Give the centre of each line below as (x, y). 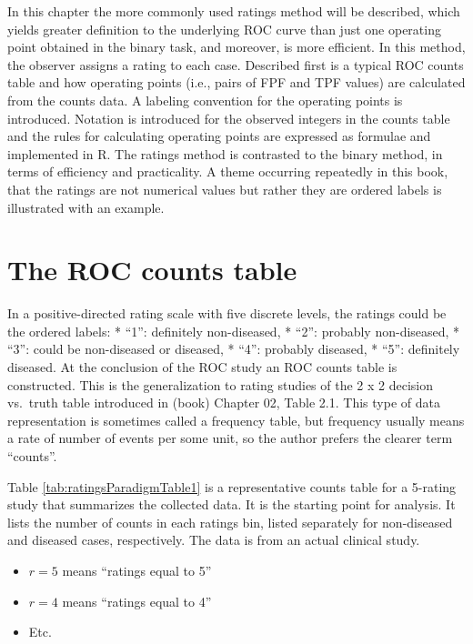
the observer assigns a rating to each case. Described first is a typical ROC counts (236, 64)
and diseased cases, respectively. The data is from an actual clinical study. (214, 540)
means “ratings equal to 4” (137, 601)
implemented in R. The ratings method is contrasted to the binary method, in (225, 153)
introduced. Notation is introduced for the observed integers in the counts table (229, 118)
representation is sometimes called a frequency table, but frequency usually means (236, 420)
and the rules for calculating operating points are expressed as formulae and (219, 136)
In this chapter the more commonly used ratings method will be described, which (234, 11)
